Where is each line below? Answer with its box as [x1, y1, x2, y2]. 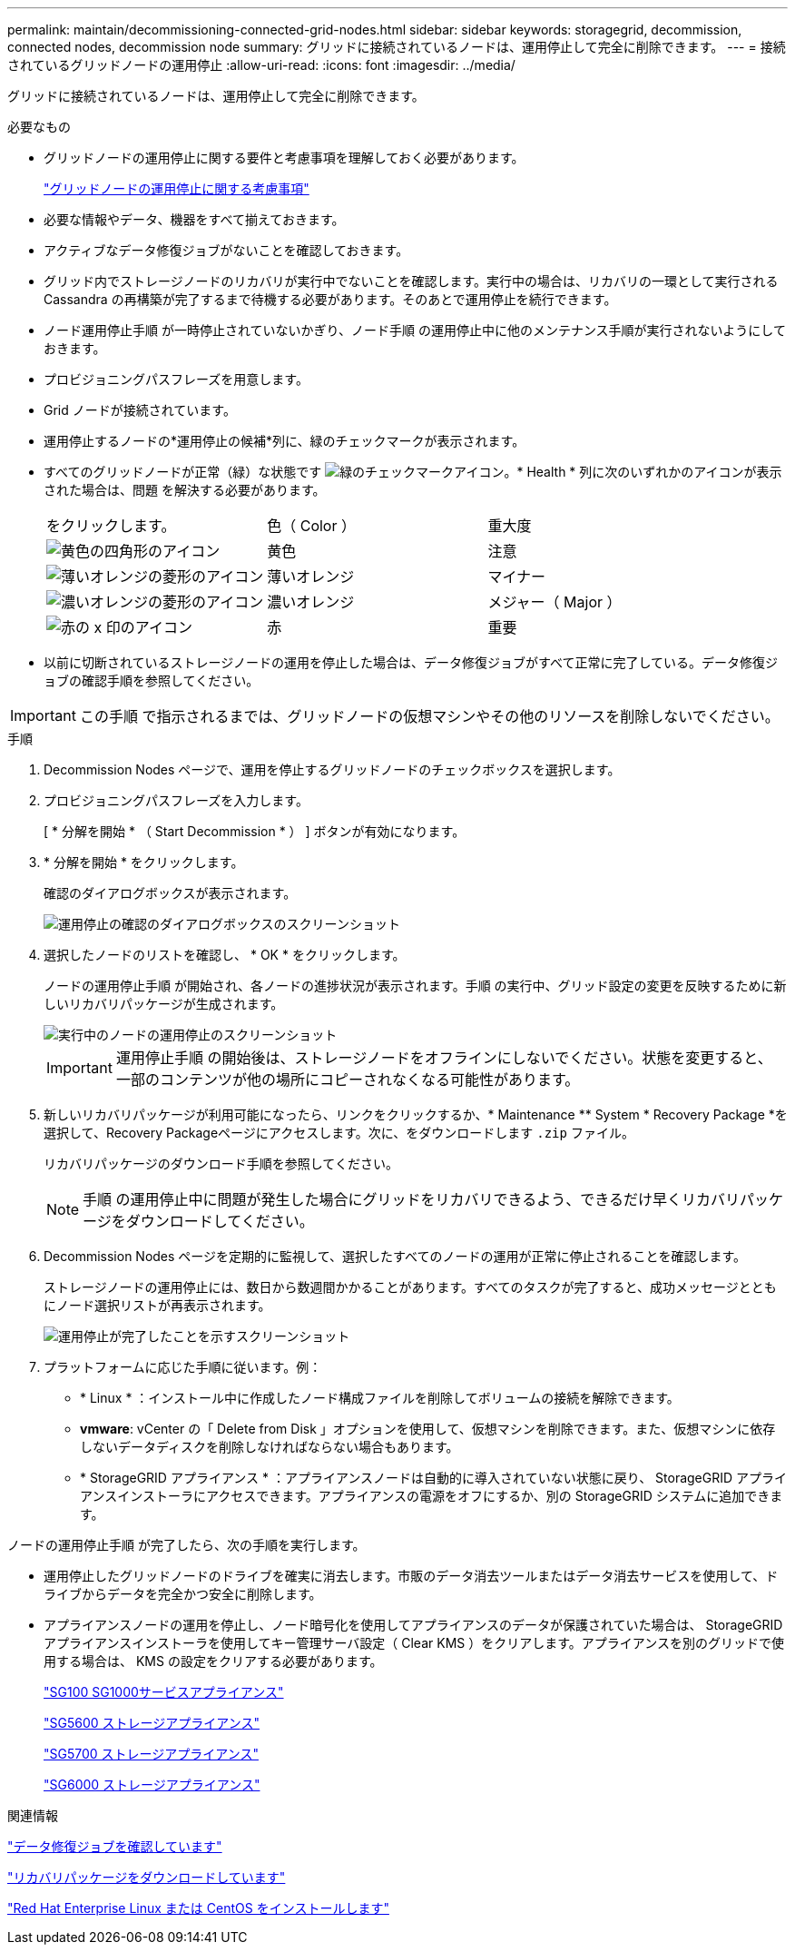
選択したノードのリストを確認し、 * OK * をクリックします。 [44, 947, 406, 962]
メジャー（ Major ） [487, 593, 622, 611]
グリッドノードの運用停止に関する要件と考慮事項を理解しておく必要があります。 [44, 150, 525, 165]
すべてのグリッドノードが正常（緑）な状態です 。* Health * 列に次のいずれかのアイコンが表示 [44, 464, 782, 479]
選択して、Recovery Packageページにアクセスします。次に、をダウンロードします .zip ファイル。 [44, 1125, 634, 1140]
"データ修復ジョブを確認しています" [7, 1839, 222, 1854]
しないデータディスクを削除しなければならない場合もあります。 [80, 1439, 459, 1454]
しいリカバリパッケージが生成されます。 [44, 996, 284, 1011]
